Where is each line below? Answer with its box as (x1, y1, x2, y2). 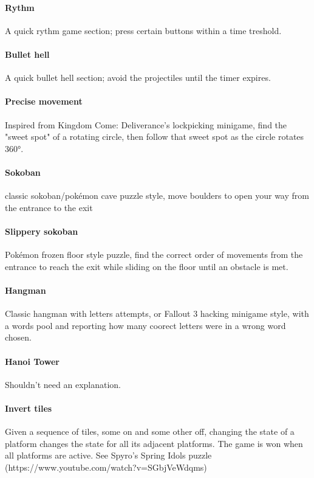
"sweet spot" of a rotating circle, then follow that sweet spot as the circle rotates (5, 130, 304, 143)
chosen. (5, 331, 32, 344)
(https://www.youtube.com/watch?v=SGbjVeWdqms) (5, 460, 207, 473)
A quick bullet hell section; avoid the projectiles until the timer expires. (5, 71, 271, 84)
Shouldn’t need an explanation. (5, 378, 121, 390)
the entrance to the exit (5, 201, 93, 213)
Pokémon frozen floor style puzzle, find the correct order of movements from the (5, 248, 303, 261)
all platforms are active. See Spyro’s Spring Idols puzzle (5, 449, 212, 462)
